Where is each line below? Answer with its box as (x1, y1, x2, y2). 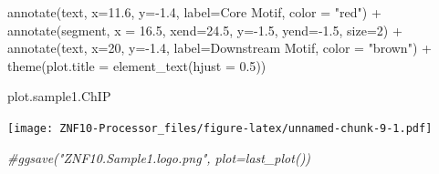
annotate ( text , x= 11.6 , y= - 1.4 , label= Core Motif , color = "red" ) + (7, 3, 382, 21)
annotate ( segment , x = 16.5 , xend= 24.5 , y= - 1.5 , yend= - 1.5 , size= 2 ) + (7, 20, 402, 39)
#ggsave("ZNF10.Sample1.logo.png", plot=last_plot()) (7, 148, 311, 167)
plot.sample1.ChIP (7, 87, 111, 106)
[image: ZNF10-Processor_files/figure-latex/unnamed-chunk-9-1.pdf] (7, 121, 433, 135)
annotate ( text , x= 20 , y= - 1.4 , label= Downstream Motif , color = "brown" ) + (7, 38, 432, 57)
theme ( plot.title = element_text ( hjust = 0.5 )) (7, 56, 267, 75)
